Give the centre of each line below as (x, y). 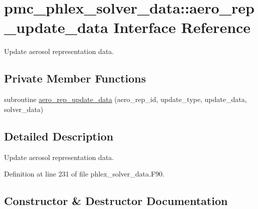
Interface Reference (182, 27)
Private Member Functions (75, 78)
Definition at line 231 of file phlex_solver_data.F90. (84, 174)
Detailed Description (59, 136)
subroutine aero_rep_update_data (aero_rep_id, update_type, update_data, (125, 99)
